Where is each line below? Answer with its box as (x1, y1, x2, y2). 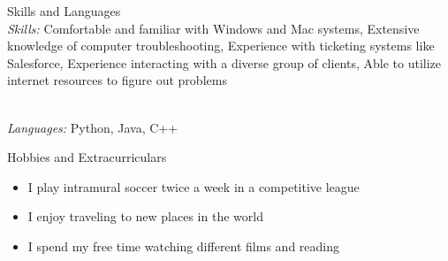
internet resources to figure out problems (7, 71, 227, 89)
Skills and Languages (7, 2, 121, 19)
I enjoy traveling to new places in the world (27, 207, 263, 226)
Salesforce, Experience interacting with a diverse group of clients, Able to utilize (7, 53, 442, 72)
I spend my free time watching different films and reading (27, 236, 339, 255)
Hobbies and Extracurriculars (7, 148, 167, 166)
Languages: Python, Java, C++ (7, 118, 178, 136)
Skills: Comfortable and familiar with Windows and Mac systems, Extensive (7, 19, 420, 37)
